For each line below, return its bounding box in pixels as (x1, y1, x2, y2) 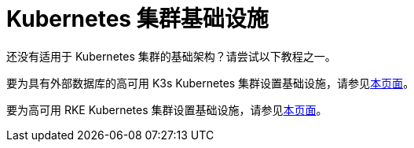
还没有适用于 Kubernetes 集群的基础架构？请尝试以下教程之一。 (6, 49, 336, 63)
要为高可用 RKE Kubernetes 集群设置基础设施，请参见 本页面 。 (6, 102, 328, 117)
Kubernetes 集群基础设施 (6, 6, 269, 32)
